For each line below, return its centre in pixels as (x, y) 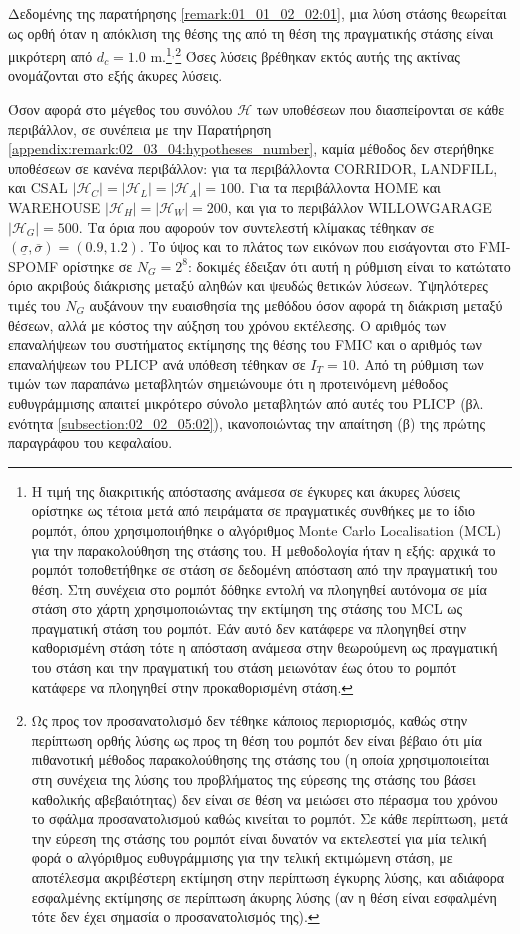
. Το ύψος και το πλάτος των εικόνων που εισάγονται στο (307, 246)
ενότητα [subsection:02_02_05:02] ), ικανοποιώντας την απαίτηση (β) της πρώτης (246, 422)
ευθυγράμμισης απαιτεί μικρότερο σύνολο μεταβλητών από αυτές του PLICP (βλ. (246, 402)
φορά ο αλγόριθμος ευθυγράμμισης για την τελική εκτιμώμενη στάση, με (242, 857)
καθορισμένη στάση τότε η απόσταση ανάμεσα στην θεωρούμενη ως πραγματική (264, 647)
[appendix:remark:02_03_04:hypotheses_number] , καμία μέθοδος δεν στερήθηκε (251, 148)
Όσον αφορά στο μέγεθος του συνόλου (120, 109)
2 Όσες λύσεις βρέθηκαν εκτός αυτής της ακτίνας (317, 54)
